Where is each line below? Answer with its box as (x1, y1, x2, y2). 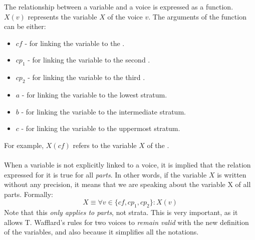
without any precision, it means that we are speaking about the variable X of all (4, 179, 251, 189)
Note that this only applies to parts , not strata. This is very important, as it (4, 207, 238, 217)
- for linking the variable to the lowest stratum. (22, 89, 167, 99)
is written (217, 169, 246, 179)
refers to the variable (73, 139, 137, 150)
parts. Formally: (4, 188, 53, 199)
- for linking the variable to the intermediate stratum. (21, 106, 186, 116)
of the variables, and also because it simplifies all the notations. (4, 226, 199, 237)
